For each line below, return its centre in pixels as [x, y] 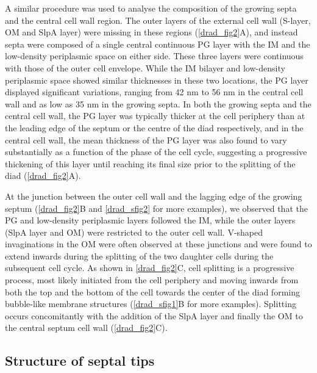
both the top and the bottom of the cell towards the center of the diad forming [152, 292]
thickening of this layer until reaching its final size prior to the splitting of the [150, 163]
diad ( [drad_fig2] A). [43, 176]
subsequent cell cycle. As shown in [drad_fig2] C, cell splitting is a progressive [150, 268]
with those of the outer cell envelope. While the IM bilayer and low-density [145, 67]
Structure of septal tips [80, 360]
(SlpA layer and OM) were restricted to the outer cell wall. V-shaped [134, 232]
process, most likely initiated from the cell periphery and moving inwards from [152, 280]
